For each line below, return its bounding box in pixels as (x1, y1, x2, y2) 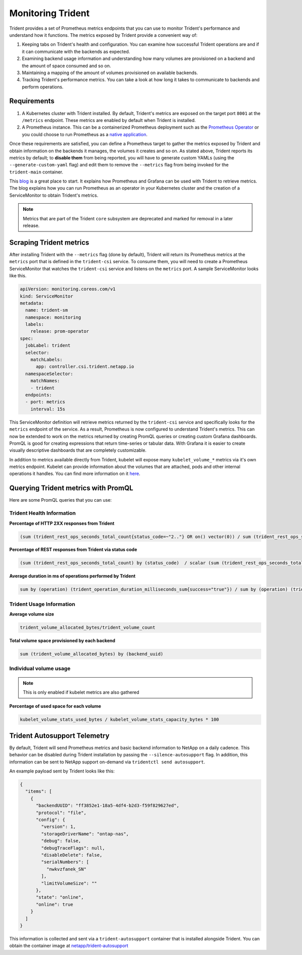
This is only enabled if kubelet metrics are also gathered (23, 689, 139, 695)
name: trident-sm (25, 308, 68, 313)
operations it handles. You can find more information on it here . (9, 470, 140, 476)
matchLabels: (30, 357, 63, 363)
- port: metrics (25, 399, 65, 405)
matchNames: (30, 378, 60, 384)
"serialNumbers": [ (41, 859, 89, 865)
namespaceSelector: (25, 371, 73, 377)
